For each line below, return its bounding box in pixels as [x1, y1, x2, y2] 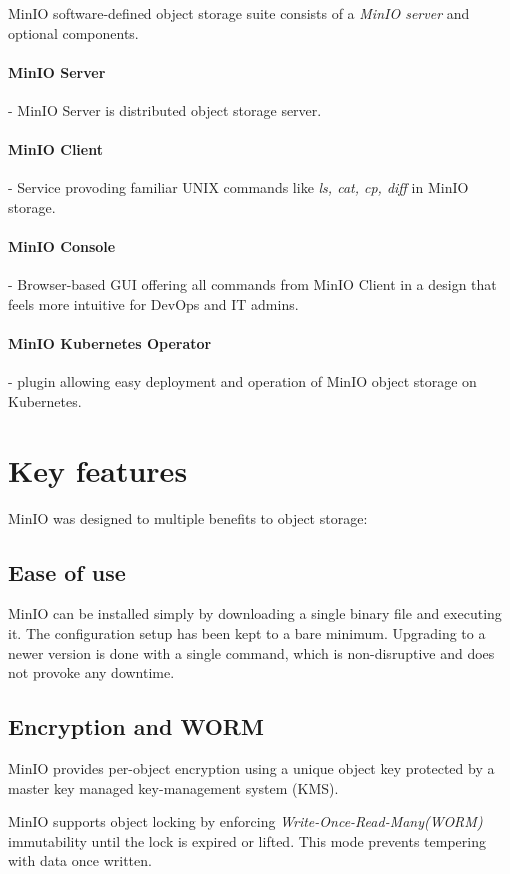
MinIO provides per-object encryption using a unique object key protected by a [8, 758, 495, 779]
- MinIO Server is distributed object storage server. [8, 99, 322, 120]
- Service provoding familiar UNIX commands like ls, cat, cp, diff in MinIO [8, 177, 469, 198]
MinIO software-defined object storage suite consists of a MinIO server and [8, 3, 470, 23]
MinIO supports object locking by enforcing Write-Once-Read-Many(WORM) [8, 811, 483, 832]
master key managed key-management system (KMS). [8, 777, 339, 798]
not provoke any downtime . [8, 662, 175, 683]
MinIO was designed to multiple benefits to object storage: [8, 507, 368, 528]
